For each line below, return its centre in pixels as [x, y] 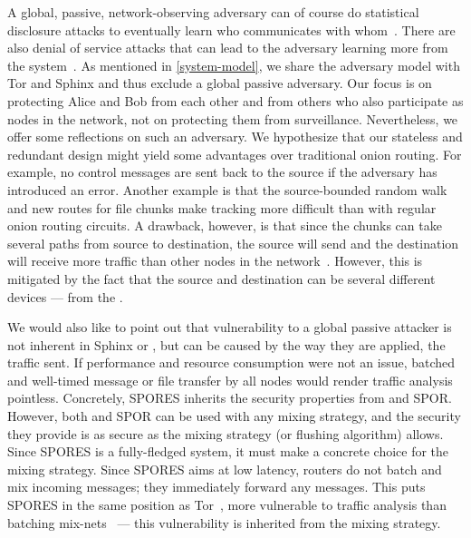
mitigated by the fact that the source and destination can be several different [221, 278]
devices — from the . [65, 296]
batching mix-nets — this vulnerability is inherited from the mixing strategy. [224, 522]
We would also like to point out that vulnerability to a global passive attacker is [230, 327]
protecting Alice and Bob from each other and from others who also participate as [235, 100]
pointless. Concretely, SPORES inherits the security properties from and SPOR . [230, 398]
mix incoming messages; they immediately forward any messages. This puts [216, 487]
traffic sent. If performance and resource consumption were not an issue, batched [231, 362]
